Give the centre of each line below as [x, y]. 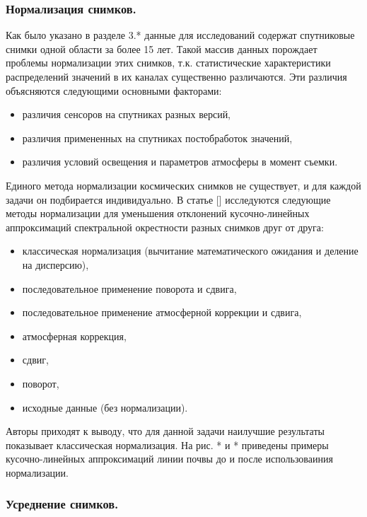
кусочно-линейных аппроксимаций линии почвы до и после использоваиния [169, 459]
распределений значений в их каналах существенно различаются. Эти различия [176, 76]
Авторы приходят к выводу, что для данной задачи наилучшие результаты [165, 431]
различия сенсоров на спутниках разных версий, [127, 114]
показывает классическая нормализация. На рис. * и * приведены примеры [167, 445]
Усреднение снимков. [62, 504]
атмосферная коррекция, [74, 336]
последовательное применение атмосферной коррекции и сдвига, [162, 312]
